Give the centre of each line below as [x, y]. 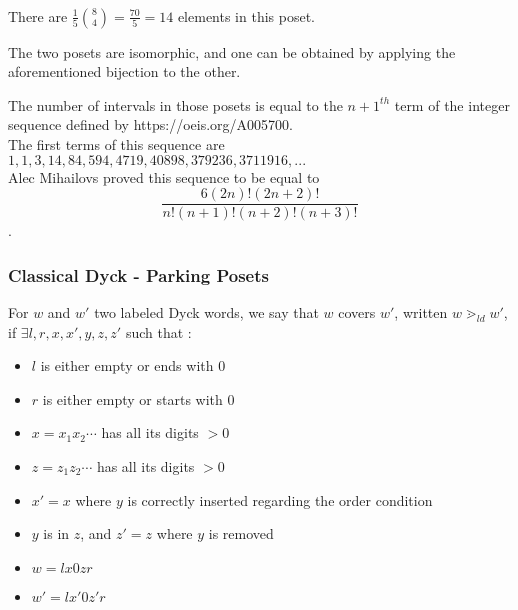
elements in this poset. [246, 15]
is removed [241, 533]
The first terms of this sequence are [116, 143]
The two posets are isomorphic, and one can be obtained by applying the [232, 51]
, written [421, 312]
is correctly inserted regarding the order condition [280, 499]
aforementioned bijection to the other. [124, 71]
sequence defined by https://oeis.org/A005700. [150, 124]
